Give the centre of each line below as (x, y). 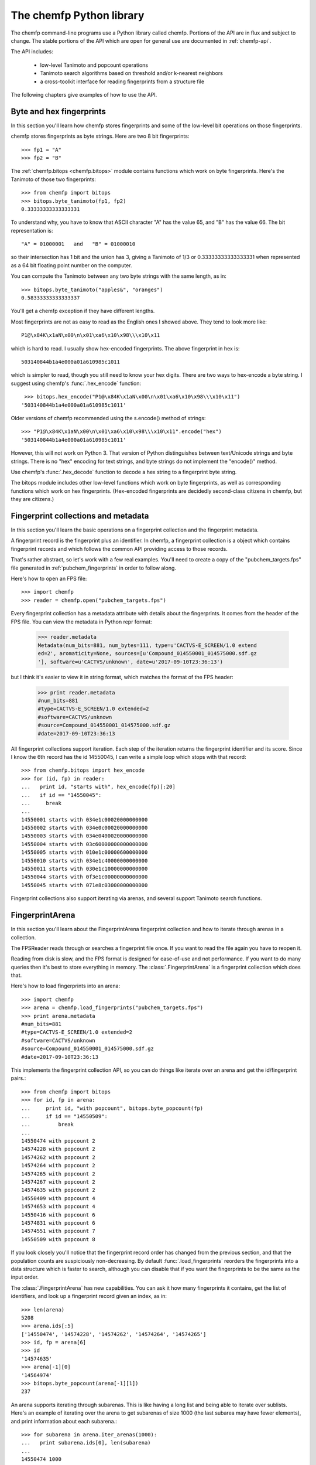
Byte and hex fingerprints (59, 111)
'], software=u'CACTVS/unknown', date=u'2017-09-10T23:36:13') (130, 662)
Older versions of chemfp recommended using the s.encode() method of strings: (108, 418)
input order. (25, 1277)
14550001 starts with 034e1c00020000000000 (85, 820)
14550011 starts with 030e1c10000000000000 (85, 869)
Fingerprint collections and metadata (80, 516)
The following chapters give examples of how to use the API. (84, 94)
